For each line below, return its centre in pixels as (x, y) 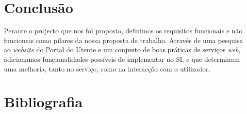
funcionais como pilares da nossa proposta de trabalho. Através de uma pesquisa (123, 40)
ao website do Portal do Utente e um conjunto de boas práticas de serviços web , (122, 50)
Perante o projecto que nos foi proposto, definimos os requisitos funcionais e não (123, 31)
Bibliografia (43, 102)
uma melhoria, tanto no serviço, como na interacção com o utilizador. (107, 68)
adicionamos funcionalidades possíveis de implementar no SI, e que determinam (122, 59)
